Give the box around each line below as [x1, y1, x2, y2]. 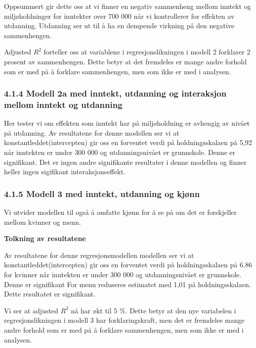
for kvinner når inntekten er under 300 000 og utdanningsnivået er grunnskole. [4, 269, 242, 280]
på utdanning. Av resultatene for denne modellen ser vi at [4, 127, 179, 138]
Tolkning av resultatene [4, 233, 86, 244]
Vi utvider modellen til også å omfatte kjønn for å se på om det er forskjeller [4, 207, 237, 217]
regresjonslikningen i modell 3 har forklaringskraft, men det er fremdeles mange [4, 315, 245, 325]
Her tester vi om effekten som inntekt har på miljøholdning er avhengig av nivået [4, 118, 250, 128]
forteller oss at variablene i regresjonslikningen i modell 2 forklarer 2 [43, 47, 251, 57]
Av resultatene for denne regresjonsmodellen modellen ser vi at [4, 249, 194, 260]
